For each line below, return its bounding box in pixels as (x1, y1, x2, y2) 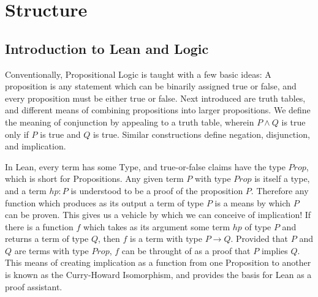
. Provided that (230, 232, 289, 245)
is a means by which (214, 196, 291, 209)
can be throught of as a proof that (121, 244, 251, 257)
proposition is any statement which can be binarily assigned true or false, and (5, 80, 297, 92)
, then (98, 232, 120, 245)
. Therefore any (251, 184, 309, 197)
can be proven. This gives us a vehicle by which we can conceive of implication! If (5, 208, 311, 221)
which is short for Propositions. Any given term (5, 172, 184, 185)
